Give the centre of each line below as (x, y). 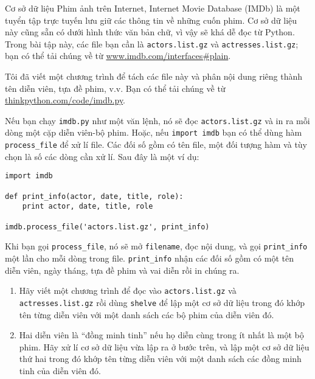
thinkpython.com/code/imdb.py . (65, 100)
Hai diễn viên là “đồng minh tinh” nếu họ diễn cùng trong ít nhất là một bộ (161, 335)
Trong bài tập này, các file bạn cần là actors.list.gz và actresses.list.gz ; (152, 43)
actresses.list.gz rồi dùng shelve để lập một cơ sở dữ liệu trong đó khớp (162, 302)
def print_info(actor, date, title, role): (94, 196)
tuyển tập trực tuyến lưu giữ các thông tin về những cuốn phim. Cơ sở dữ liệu (151, 20)
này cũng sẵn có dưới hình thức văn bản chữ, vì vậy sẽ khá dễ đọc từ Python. (150, 32)
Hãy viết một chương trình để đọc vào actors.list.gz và (128, 290)
